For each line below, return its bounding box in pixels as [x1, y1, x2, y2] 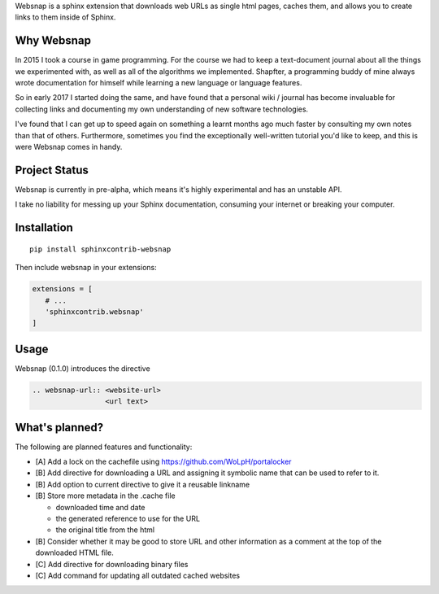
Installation [15, 221, 73, 235]
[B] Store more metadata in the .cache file [35, 491, 176, 500]
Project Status [15, 163, 89, 177]
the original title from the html [55, 525, 154, 535]
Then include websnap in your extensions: [15, 263, 158, 273]
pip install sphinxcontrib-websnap [29, 244, 172, 254]
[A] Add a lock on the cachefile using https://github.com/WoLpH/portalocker [35, 456, 292, 467]
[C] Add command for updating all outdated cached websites [35, 570, 241, 580]
